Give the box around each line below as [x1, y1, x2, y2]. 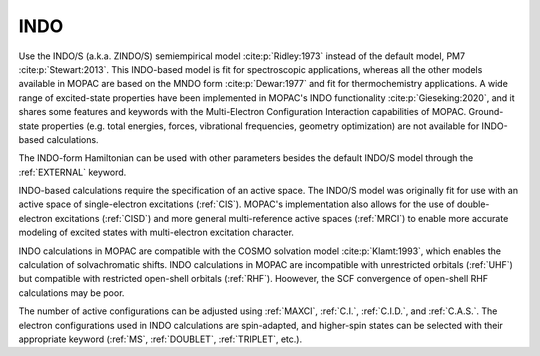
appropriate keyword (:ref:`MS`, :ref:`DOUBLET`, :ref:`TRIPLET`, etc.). [18, 333, 303, 345]
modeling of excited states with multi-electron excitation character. [18, 226, 295, 239]
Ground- [468, 106, 504, 118]
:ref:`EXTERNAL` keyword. [18, 166, 127, 178]
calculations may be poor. [18, 286, 125, 299]
